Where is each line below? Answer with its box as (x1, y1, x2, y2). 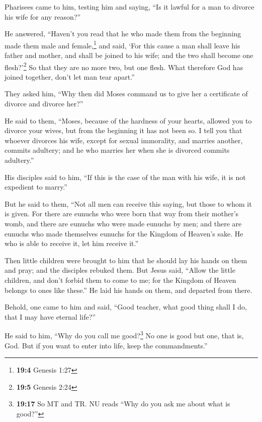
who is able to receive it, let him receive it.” (5, 238, 139, 249)
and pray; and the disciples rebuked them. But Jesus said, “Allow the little (5, 265, 235, 275)
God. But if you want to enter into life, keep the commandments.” (5, 340, 208, 350)
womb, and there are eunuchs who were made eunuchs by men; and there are (5, 218, 242, 228)
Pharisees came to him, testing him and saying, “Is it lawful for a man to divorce (5, 2, 254, 12)
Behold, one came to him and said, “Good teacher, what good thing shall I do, (5, 302, 247, 312)
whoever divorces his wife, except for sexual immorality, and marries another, (5, 135, 243, 145)
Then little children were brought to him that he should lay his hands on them (5, 255, 247, 265)
